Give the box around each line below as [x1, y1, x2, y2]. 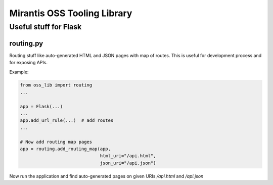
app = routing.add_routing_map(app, [20, 146, 111, 152]
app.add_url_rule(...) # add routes [20, 118, 114, 123]
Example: [9, 69, 29, 75]
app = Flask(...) [20, 104, 63, 109]
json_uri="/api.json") [100, 160, 156, 166]
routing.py [9, 39, 43, 48]
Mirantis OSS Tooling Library [9, 8, 132, 19]
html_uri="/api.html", [100, 153, 156, 159]
